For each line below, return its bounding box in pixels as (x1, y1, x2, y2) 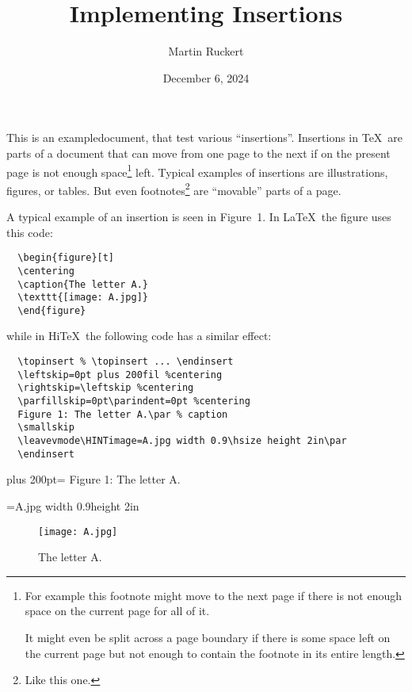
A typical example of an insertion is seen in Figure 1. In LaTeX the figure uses (6, 208, 391, 224)
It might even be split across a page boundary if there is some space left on (25, 629, 391, 645)
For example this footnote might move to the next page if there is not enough (25, 587, 402, 603)
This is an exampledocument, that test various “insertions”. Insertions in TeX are (6, 129, 403, 146)
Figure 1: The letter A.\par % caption (17, 408, 228, 420)
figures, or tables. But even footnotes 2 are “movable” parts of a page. (6, 179, 341, 198)
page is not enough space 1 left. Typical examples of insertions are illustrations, (6, 161, 388, 180)
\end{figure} (17, 304, 86, 316)
